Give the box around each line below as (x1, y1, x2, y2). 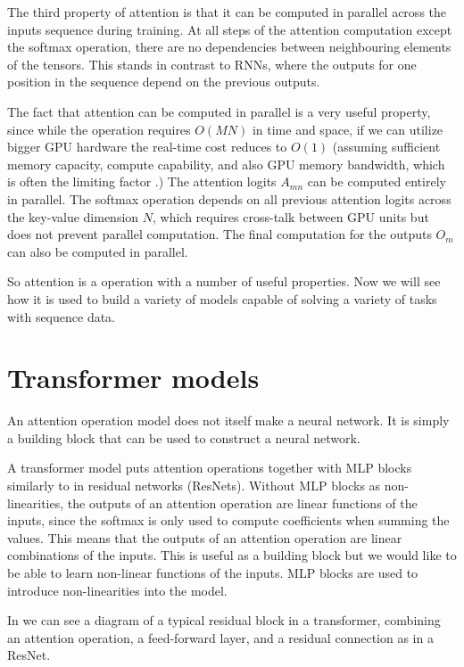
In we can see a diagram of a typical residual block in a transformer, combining (7, 611, 441, 630)
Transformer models (7, 359, 260, 396)
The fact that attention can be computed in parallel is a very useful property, (7, 102, 431, 120)
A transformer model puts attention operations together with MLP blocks (7, 458, 412, 477)
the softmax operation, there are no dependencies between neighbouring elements (7, 37, 452, 56)
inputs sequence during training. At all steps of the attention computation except (7, 20, 452, 38)
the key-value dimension (7, 207, 139, 226)
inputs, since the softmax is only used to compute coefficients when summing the (7, 511, 450, 530)
